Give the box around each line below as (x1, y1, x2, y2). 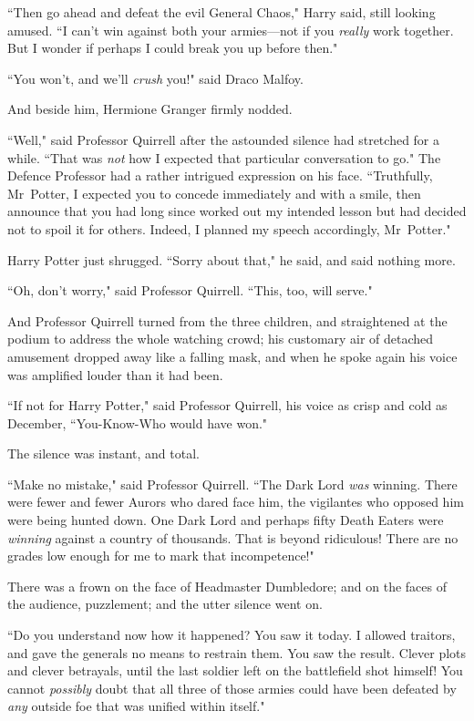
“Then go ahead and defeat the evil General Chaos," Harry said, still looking (7, 3, 436, 21)
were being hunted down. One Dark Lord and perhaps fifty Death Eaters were (7, 510, 444, 530)
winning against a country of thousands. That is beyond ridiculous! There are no (7, 528, 459, 547)
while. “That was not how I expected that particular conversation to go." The (7, 148, 441, 167)
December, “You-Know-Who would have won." (7, 413, 268, 432)
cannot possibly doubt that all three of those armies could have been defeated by (7, 678, 457, 697)
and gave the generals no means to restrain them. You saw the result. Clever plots (7, 643, 467, 662)
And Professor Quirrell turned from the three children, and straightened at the (7, 311, 448, 330)
